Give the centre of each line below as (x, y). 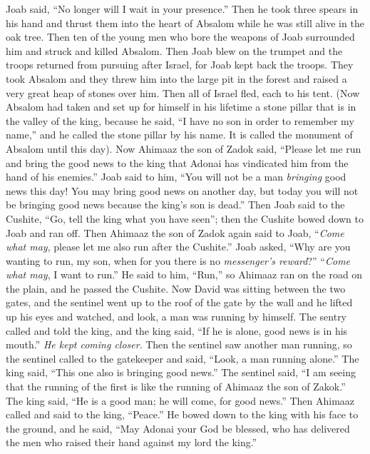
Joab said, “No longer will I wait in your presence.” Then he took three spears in (182, 9)
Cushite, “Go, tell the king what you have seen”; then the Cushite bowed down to (185, 218)
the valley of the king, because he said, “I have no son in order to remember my (180, 120)
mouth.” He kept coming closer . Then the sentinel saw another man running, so (179, 344)
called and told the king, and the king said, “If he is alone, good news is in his (177, 330)
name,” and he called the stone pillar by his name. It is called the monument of (179, 135)
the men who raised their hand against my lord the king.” (132, 442)
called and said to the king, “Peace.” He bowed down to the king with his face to (182, 414)
